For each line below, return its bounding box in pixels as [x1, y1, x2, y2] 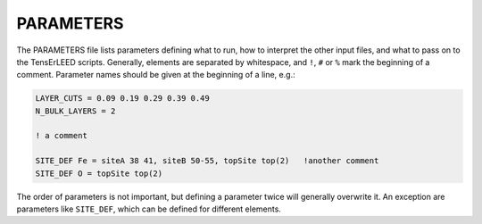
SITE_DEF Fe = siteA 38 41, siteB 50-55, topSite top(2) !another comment [35, 156, 379, 166]
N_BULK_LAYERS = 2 [35, 105, 116, 116]
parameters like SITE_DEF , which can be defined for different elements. [16, 203, 281, 214]
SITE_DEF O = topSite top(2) [35, 168, 163, 178]
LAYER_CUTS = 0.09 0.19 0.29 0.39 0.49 [35, 94, 210, 104]
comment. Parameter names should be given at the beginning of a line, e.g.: [16, 70, 295, 80]
